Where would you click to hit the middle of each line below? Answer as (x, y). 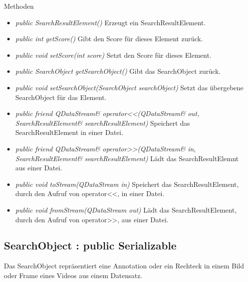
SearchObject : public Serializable (90, 245)
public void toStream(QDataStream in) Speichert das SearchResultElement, (127, 184)
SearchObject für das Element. (61, 97)
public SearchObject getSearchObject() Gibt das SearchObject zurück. (118, 71)
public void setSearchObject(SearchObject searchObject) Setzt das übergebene (129, 87)
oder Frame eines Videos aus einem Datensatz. (73, 275)
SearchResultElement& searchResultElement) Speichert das (103, 123)
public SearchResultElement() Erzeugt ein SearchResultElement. (110, 22)
